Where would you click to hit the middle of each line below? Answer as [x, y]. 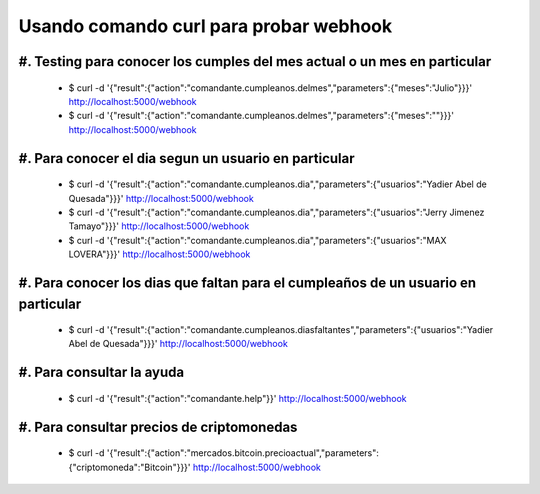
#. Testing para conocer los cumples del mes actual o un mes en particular [255, 61]
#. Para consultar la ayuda [101, 372]
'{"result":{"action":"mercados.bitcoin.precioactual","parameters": [243, 453]
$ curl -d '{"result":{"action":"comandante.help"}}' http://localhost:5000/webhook [237, 398]
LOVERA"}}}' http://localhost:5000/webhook [159, 254]
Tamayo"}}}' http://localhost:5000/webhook [159, 226]
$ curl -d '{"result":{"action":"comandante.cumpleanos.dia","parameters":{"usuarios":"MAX [257, 240]
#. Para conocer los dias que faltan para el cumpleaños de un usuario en [247, 282]
